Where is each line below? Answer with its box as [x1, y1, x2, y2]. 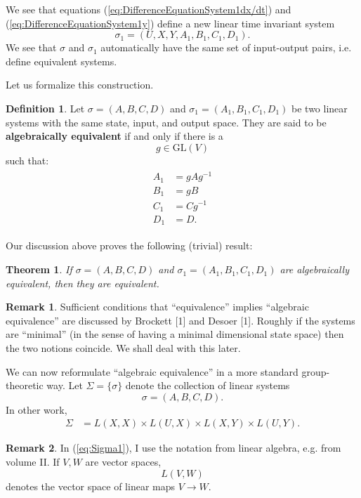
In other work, [6, 402, 67, 417]
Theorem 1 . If [6, 262, 72, 277]
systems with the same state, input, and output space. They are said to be [6, 114, 327, 129]
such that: [6, 152, 49, 167]
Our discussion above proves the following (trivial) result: [6, 238, 253, 253]
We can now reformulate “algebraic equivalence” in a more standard [6, 364, 298, 379]
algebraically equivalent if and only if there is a [6, 129, 223, 143]
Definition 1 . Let [6, 100, 85, 115]
